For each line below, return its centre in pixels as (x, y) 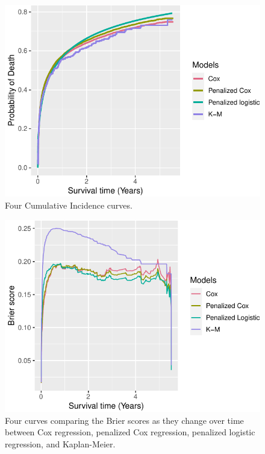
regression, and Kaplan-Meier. (60, 443)
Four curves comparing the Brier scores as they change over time (124, 420)
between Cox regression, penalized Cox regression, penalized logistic (130, 432)
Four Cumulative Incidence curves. (69, 205)
